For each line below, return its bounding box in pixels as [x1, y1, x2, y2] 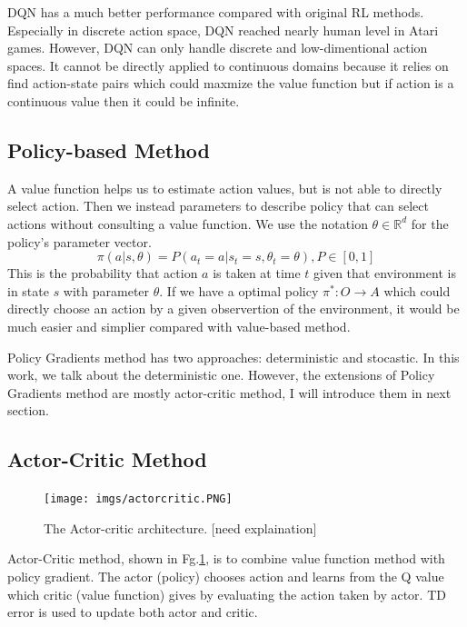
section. [7, 401, 49, 420]
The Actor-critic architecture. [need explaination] [44, 518, 317, 537]
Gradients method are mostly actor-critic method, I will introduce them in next [7, 383, 452, 402]
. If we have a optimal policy [159, 281, 319, 300]
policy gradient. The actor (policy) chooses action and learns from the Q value [7, 566, 444, 585]
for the [411, 214, 449, 233]
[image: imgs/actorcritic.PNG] [44, 493, 233, 506]
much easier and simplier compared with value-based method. [7, 316, 351, 335]
